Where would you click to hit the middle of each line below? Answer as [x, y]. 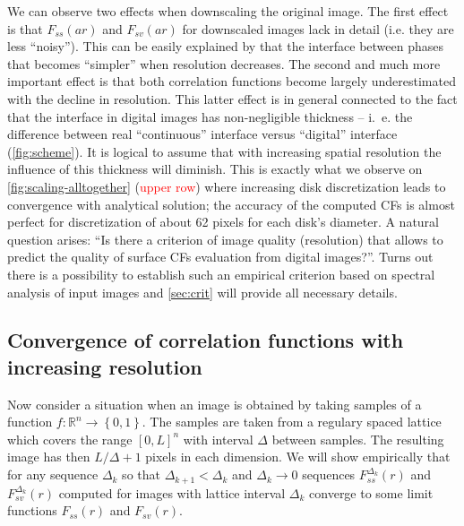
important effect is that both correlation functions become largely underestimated [232, 81]
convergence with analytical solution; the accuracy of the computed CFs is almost [231, 204]
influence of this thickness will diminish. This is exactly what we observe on [215, 169]
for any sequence [53, 474]
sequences [329, 474]
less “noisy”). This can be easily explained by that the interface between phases [226, 46]
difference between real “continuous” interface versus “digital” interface [202, 134]
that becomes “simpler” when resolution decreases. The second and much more [224, 63]
